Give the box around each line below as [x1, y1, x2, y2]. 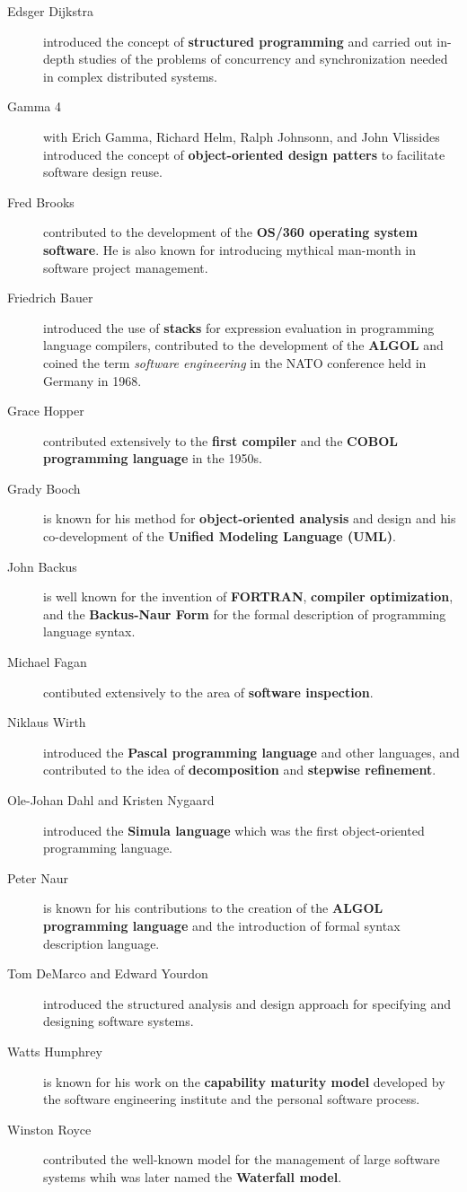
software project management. [43, 258, 208, 276]
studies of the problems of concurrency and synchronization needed [78, 49, 448, 68]
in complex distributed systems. [43, 66, 218, 85]
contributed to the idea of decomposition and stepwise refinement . [43, 760, 436, 779]
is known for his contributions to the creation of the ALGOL [43, 898, 383, 917]
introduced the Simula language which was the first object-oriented [43, 820, 425, 839]
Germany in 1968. [43, 371, 142, 390]
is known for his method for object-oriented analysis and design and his [43, 509, 456, 528]
